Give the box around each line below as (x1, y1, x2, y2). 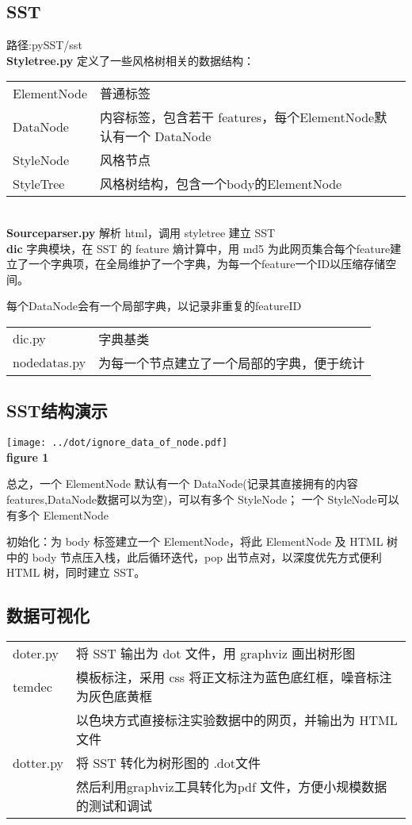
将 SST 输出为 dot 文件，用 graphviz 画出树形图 (76, 644, 356, 663)
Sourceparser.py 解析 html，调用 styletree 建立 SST (6, 224, 276, 240)
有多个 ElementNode (6, 506, 109, 523)
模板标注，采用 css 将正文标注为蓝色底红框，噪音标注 (76, 668, 392, 687)
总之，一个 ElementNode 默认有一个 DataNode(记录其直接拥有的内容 (6, 475, 358, 492)
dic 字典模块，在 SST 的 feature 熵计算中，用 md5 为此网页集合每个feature (6, 240, 391, 256)
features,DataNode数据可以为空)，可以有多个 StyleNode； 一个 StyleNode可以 (6, 491, 399, 507)
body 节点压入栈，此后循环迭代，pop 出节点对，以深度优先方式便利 (32, 548, 382, 565)
